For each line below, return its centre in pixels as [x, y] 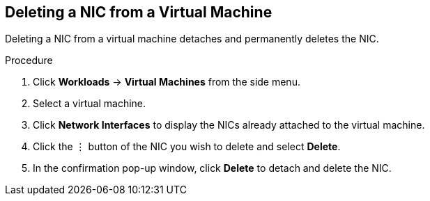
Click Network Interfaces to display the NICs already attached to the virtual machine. [229, 125]
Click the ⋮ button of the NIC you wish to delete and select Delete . [187, 147]
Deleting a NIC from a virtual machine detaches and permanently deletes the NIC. [192, 39]
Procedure [29, 61]
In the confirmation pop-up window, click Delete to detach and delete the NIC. [212, 168]
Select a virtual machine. [90, 104]
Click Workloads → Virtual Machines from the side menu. [167, 82]
